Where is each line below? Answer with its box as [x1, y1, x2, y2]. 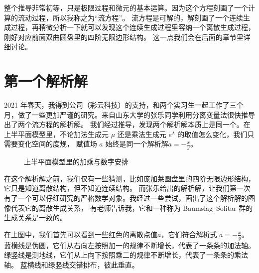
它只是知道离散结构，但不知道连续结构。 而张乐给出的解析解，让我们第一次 [4, 183, 251, 193]
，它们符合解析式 [161, 229, 217, 239]
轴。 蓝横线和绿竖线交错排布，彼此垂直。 [4, 259, 139, 270]
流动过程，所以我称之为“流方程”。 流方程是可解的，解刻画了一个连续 [17, 12, 243, 22]
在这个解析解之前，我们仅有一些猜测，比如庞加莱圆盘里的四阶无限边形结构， [4, 173, 255, 183]
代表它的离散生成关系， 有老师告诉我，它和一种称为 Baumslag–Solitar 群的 [10, 202, 253, 213]
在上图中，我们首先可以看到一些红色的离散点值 [4, 229, 157, 239]
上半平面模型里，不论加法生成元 [4, 129, 109, 139]
